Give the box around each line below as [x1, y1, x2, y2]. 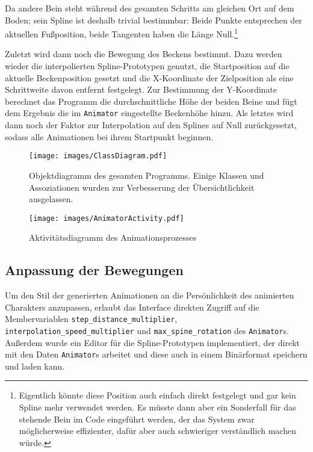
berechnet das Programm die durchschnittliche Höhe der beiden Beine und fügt [5, 94, 297, 107]
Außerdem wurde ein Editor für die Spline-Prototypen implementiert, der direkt [5, 336, 300, 348]
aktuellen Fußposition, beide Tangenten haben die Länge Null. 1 [5, 26, 238, 40]
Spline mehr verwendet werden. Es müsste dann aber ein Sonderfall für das [19, 401, 296, 413]
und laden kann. [5, 359, 65, 372]
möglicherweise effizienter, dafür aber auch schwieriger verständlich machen [19, 424, 296, 437]
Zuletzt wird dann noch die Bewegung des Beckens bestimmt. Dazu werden [5, 48, 282, 60]
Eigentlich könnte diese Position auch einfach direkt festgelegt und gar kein [19, 389, 296, 401]
